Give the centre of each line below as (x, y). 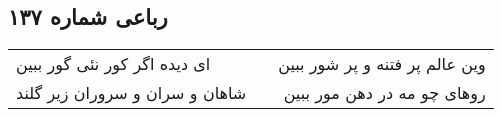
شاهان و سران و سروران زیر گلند (131, 93)
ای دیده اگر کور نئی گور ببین (113, 64)
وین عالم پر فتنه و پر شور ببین (382, 64)
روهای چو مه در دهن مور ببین (384, 93)
